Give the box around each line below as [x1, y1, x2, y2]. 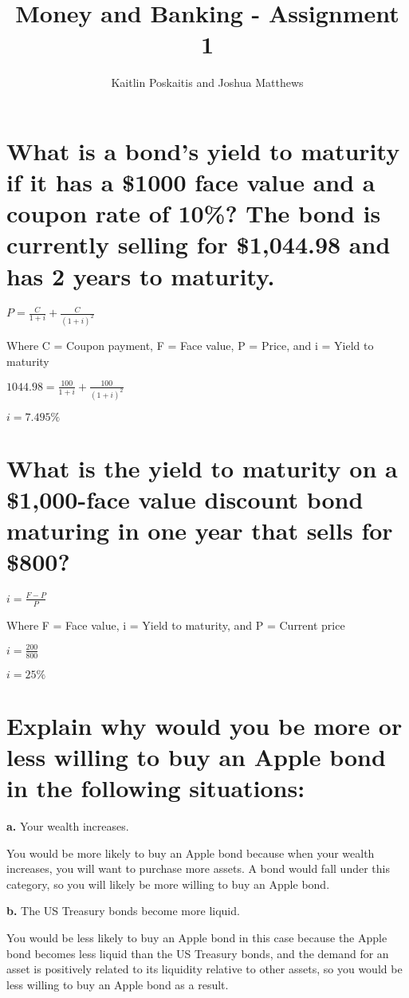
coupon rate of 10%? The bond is [6, 197, 381, 230]
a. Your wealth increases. [6, 818, 129, 835]
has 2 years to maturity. [6, 259, 275, 292]
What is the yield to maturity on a [6, 451, 398, 484]
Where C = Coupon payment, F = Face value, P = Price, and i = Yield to [6, 336, 374, 353]
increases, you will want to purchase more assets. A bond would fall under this [6, 860, 390, 877]
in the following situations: [6, 772, 305, 804]
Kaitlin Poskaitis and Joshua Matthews [111, 74, 304, 91]
